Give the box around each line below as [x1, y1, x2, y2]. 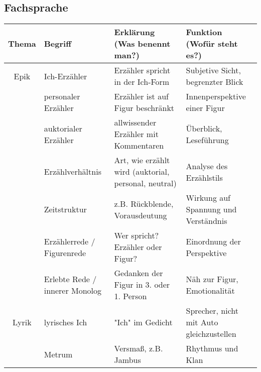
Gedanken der [114, 267, 163, 279]
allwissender [114, 116, 157, 129]
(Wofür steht [186, 38, 238, 50]
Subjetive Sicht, [186, 64, 241, 76]
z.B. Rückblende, [114, 197, 174, 209]
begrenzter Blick [186, 76, 243, 88]
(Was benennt [114, 38, 171, 50]
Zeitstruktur [44, 203, 87, 215]
